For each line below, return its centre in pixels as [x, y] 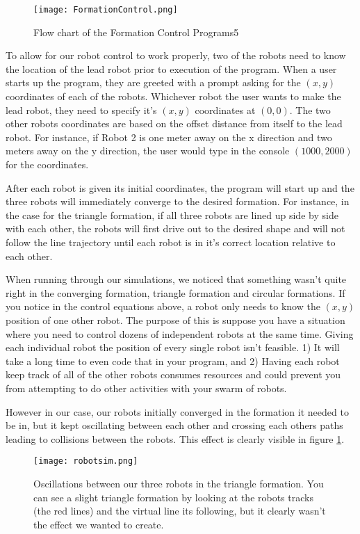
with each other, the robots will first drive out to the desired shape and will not [175, 228]
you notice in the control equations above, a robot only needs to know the [163, 306]
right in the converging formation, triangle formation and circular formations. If [175, 292]
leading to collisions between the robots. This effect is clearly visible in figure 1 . [175, 438]
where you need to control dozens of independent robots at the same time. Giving [180, 333]
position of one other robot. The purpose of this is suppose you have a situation [175, 319]
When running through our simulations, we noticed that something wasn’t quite [176, 279]
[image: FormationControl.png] [106, 10]
